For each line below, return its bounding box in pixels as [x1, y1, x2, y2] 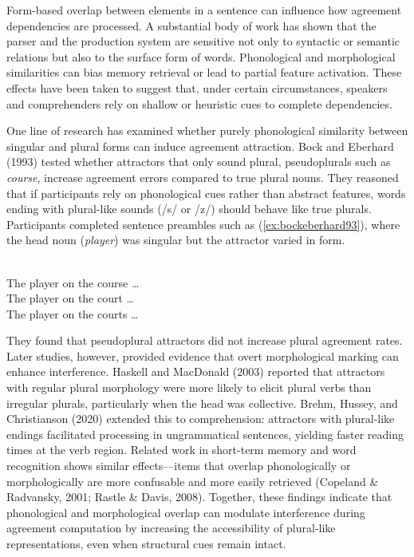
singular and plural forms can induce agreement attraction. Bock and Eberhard [6, 137, 394, 154]
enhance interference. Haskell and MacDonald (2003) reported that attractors [6, 363, 385, 380]
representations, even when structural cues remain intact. [6, 535, 286, 551]
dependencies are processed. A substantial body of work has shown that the [6, 17, 377, 34]
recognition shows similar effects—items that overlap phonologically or [6, 457, 351, 474]
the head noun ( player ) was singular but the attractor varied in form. [6, 231, 345, 248]
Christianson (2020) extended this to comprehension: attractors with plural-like [6, 410, 395, 427]
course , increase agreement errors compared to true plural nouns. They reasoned [6, 168, 399, 185]
